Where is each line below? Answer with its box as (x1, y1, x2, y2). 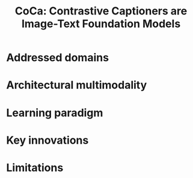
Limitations (6, 161, 64, 174)
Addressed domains (6, 51, 109, 64)
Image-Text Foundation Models (21, 17, 181, 31)
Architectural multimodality (6, 78, 147, 92)
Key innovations (6, 133, 89, 147)
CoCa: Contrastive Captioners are (14, 4, 188, 18)
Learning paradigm (6, 106, 103, 120)
